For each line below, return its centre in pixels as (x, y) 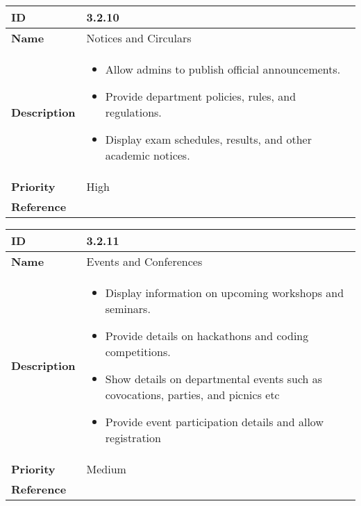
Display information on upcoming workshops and (225, 293)
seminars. (128, 309)
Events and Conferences (144, 261)
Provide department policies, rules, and (201, 96)
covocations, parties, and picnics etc (192, 395)
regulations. (133, 112)
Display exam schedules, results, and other (208, 139)
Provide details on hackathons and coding (207, 336)
